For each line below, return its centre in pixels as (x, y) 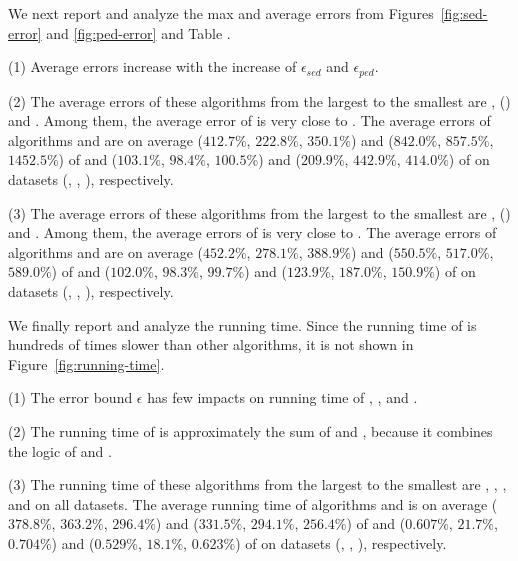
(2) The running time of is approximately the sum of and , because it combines (250, 430)
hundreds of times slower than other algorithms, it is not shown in (211, 344)
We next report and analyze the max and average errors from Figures (221, 13)
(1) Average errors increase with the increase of (152, 66)
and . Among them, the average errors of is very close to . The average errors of (252, 232)
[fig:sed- (464, 13)
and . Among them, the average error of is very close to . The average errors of (249, 120)
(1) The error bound (70, 397)
